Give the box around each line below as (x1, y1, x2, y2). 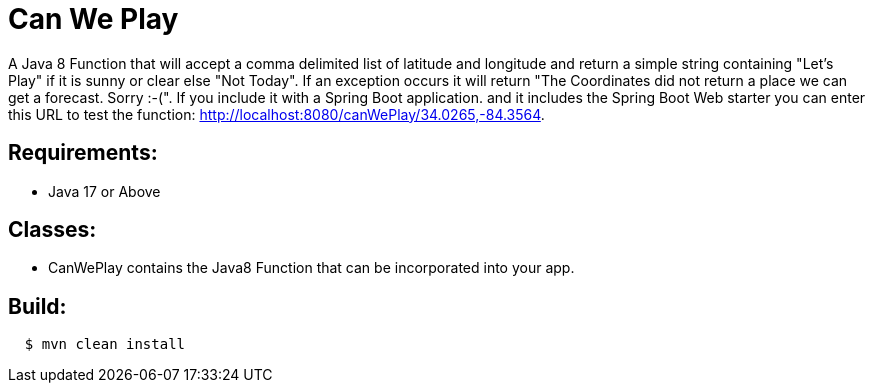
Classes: (8, 217, 97, 243)
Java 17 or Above (48, 182, 161, 200)
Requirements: (8, 140, 158, 166)
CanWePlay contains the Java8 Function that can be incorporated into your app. (48, 259, 575, 277)
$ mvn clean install (24, 336, 186, 353)
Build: (8, 293, 67, 319)
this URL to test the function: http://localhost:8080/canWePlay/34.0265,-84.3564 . (8, 105, 545, 123)
